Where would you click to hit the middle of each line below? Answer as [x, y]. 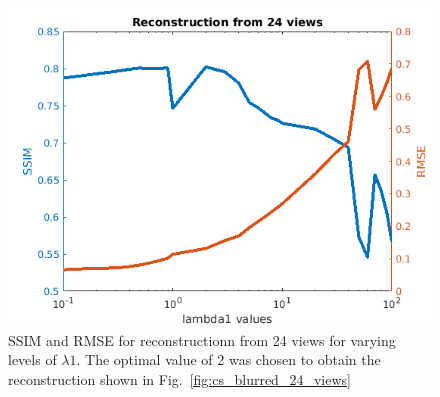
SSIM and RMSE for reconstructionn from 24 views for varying [202, 339]
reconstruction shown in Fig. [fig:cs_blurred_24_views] [179, 378]
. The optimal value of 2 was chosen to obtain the [228, 359]
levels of [32, 359]
